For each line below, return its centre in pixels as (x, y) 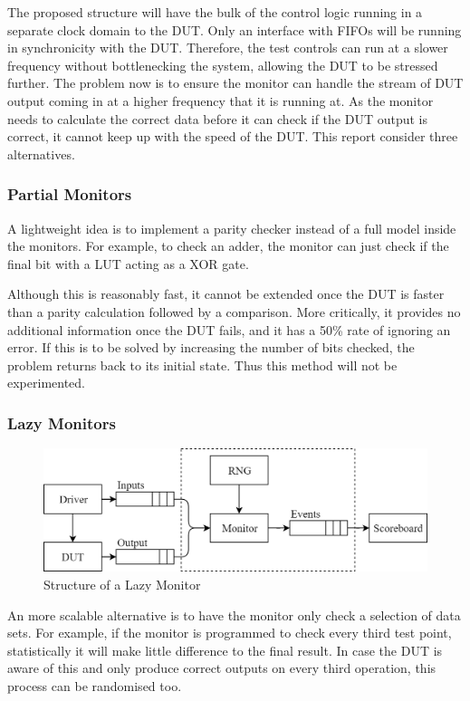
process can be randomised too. (95, 685)
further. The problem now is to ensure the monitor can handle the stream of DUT (235, 83)
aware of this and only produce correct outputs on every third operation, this (222, 668)
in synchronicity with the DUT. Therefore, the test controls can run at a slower (228, 48)
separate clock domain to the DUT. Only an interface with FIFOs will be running (235, 29)
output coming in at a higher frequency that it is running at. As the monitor (221, 100)
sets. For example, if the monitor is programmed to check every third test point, (230, 633)
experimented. (46, 383)
